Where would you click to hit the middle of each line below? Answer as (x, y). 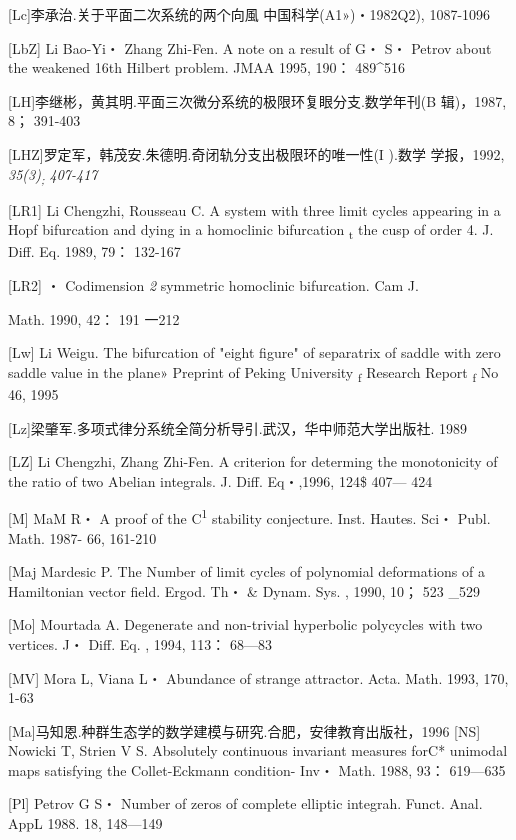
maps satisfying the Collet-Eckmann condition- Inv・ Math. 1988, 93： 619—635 (257, 769)
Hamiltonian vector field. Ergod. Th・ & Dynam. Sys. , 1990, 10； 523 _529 (244, 590)
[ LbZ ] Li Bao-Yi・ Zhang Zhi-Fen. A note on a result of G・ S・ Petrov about (250, 47)
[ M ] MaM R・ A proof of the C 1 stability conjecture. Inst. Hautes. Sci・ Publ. (249, 516)
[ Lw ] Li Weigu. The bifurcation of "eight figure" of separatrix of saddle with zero (254, 352)
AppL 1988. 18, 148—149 (85, 823)
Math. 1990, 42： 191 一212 (94, 318)
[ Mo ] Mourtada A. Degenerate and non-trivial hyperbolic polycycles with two (245, 624)
